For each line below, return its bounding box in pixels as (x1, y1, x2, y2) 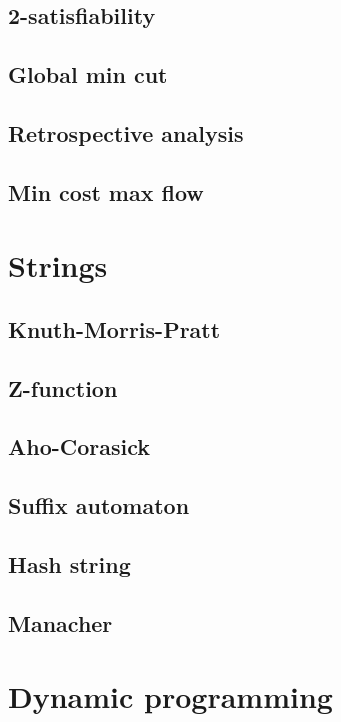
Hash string (8, 549, 131, 580)
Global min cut (8, 59, 168, 90)
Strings (8, 245, 108, 286)
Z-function (8, 372, 118, 403)
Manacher (8, 607, 113, 638)
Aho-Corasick (8, 431, 151, 462)
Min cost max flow (8, 176, 204, 207)
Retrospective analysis (8, 117, 244, 148)
